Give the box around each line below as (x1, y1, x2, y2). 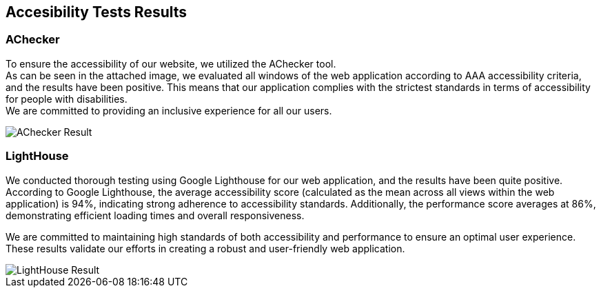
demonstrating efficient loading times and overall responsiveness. (6, 209, 305, 221)
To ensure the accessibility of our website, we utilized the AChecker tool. (6, 57, 336, 70)
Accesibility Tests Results (6, 3, 187, 21)
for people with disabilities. (6, 92, 128, 105)
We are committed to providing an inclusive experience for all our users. (6, 104, 332, 117)
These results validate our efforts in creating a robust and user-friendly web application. (6, 242, 405, 254)
